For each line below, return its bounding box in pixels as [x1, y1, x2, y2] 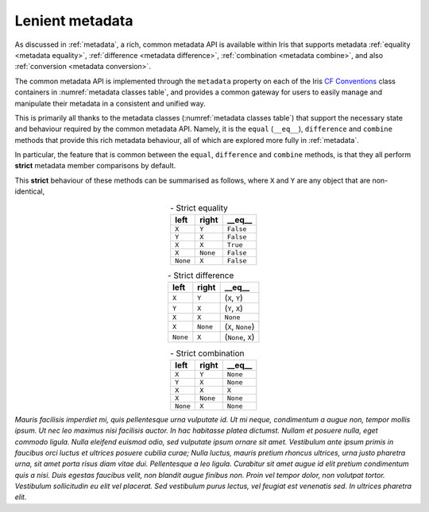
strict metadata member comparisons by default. [14, 161, 176, 171]
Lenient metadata [14, 12, 133, 29]
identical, [14, 187, 45, 196]
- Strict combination [169, 348, 245, 359]
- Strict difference [167, 270, 234, 281]
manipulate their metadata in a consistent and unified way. [14, 98, 206, 108]
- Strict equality [169, 202, 228, 214]
